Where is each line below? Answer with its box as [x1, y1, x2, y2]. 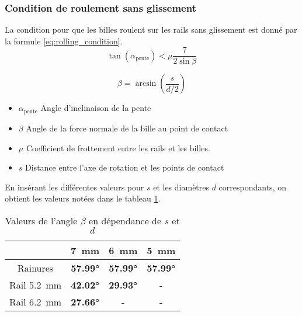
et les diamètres [153, 180, 210, 193]
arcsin [135, 79, 157, 88]
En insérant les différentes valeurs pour [5, 180, 144, 193]
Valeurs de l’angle [5, 213, 78, 227]
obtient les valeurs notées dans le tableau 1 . [5, 192, 161, 204]
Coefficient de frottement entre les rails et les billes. [26, 141, 210, 154]
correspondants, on [218, 180, 286, 193]
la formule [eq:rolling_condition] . [5, 34, 123, 47]
